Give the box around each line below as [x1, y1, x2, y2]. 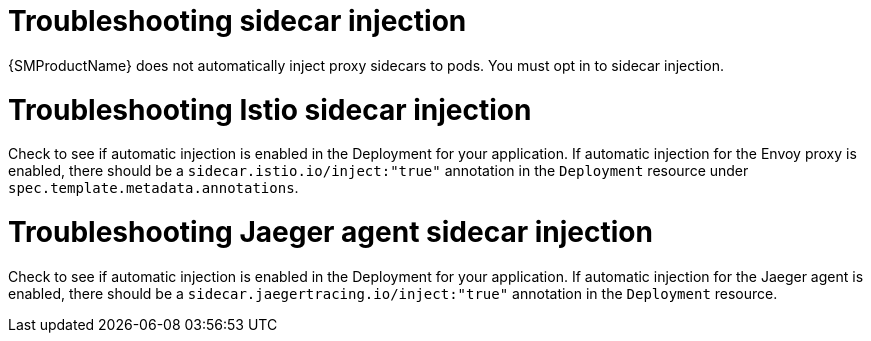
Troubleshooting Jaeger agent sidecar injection [8, 215, 653, 249]
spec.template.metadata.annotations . [8, 179, 299, 197]
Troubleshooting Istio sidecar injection [8, 92, 532, 127]
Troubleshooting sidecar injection [8, 4, 467, 38]
